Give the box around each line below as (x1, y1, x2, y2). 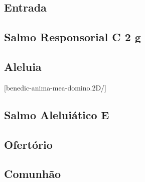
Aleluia (4, 58, 42, 74)
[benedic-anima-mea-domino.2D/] (4, 82, 106, 93)
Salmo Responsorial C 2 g (4, 29, 141, 45)
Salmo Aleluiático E (4, 107, 109, 122)
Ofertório (4, 136, 53, 152)
